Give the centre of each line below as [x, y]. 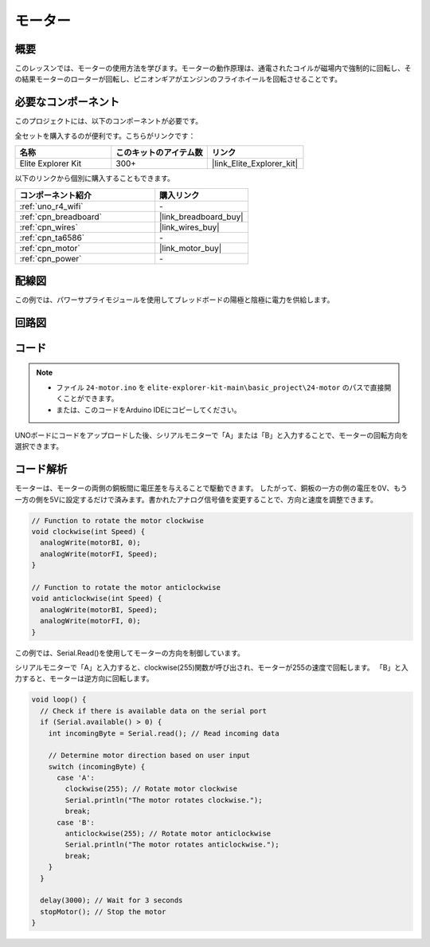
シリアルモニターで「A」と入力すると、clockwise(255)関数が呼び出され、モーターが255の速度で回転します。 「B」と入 [212, 667]
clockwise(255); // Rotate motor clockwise [151, 789]
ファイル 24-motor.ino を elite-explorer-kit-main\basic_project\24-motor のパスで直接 [220, 387]
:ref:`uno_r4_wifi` [51, 206]
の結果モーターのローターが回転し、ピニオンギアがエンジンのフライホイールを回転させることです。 [178, 79]
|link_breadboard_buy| [201, 217]
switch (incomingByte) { [97, 766]
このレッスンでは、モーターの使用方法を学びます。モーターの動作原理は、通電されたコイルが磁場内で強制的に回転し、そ [213, 69]
